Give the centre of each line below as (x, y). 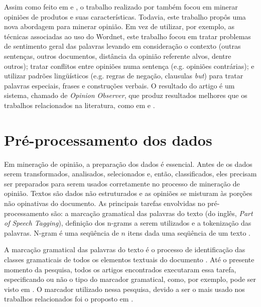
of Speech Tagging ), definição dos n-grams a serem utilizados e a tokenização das (128, 223)
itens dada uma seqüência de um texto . (189, 232)
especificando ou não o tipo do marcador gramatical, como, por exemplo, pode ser (130, 279)
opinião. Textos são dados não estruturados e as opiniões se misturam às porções (128, 193)
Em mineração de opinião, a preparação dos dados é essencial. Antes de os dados (128, 164)
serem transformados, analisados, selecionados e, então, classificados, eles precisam (130, 174)
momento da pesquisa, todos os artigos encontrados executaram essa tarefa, (120, 269)
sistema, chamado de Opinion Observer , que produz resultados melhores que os (126, 95)
